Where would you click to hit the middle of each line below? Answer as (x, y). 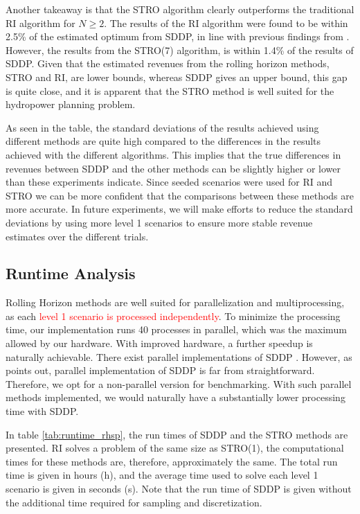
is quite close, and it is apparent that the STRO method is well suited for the (170, 90)
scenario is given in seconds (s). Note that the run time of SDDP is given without (179, 489)
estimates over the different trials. (77, 236)
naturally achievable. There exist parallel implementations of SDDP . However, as (179, 356)
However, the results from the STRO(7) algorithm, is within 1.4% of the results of (180, 50)
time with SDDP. (42, 411)
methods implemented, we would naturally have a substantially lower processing (175, 397)
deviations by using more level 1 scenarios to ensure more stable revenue (159, 222)
